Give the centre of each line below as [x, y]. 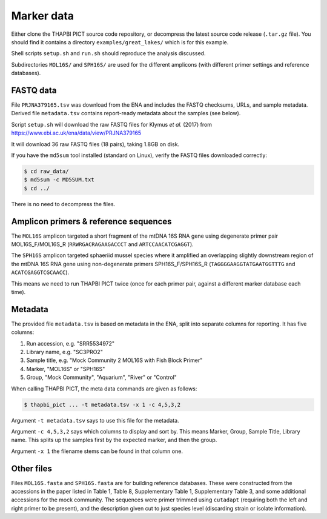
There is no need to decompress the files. [63, 204]
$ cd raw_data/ [46, 171]
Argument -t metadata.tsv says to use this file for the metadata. [95, 420]
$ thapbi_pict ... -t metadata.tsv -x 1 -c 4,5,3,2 [102, 404]
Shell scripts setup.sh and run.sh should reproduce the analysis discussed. [108, 53]
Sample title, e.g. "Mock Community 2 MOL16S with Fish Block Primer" [114, 360]
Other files [32, 468]
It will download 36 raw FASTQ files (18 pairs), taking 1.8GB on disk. [95, 144]
